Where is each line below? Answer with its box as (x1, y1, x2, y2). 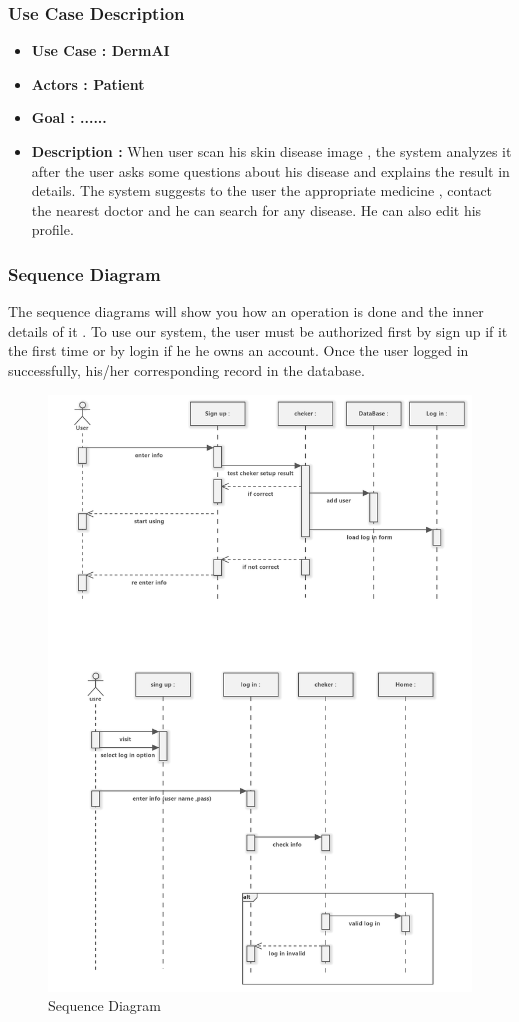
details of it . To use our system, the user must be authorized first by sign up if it (8, 320, 508, 341)
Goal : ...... (31, 107, 107, 128)
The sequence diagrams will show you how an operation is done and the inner (8, 301, 484, 322)
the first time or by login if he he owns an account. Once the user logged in (8, 340, 469, 361)
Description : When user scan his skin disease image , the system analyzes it (31, 141, 512, 161)
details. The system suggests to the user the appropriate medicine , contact (31, 180, 493, 201)
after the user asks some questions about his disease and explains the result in (31, 160, 510, 181)
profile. (31, 219, 74, 240)
